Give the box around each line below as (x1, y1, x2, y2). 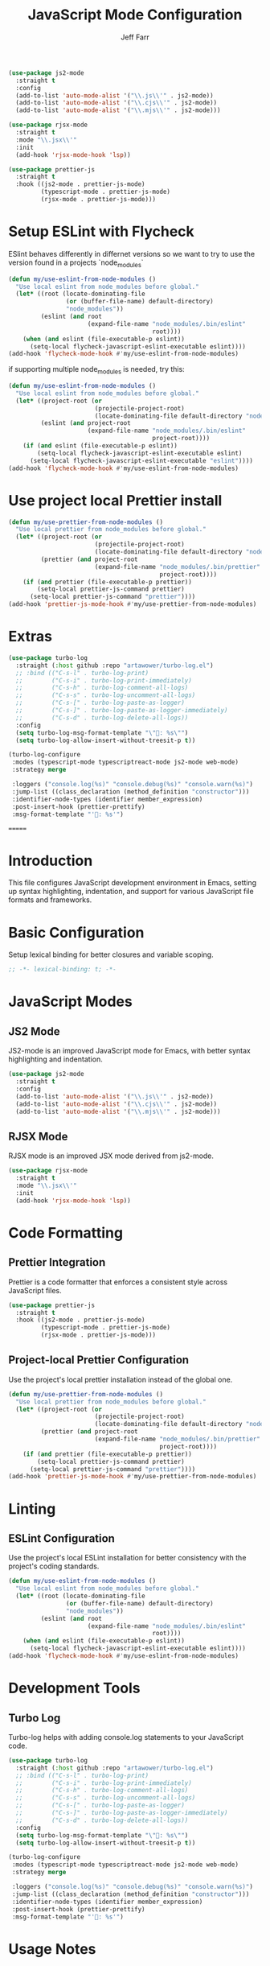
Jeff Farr (120, 32, 150, 42)
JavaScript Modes (8, 992, 133, 1011)
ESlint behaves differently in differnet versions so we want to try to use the (8, 249, 256, 258)
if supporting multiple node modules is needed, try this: (8, 365, 185, 376)
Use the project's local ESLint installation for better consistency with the (8, 1553, 247, 1563)
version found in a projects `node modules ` (8, 258, 144, 269)
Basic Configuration (8, 923, 145, 942)
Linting (8, 1499, 56, 1518)
